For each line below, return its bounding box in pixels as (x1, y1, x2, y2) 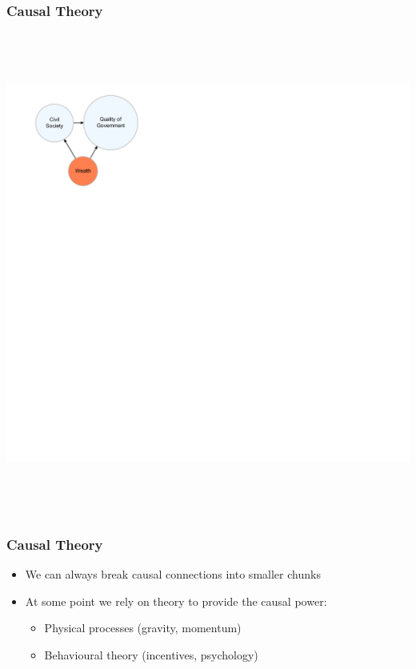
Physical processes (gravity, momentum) (44, 619, 242, 636)
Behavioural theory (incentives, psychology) (44, 646, 258, 663)
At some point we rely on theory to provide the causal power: (25, 592, 327, 609)
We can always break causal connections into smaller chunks (25, 566, 321, 583)
